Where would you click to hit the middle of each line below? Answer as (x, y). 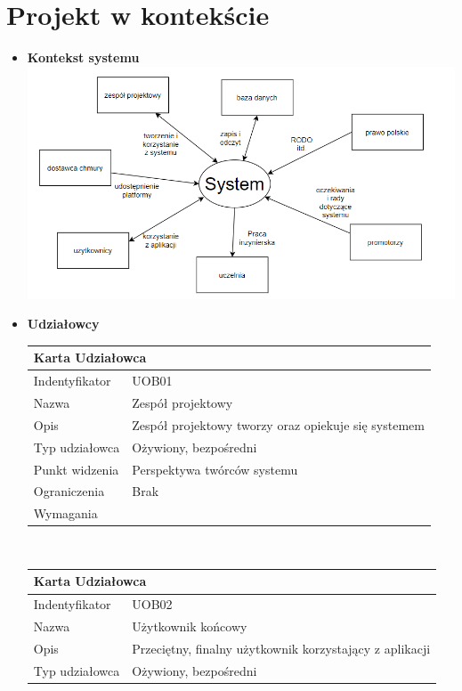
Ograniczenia (69, 491)
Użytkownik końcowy (190, 626)
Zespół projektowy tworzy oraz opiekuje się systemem (278, 424)
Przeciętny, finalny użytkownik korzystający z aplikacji (281, 648)
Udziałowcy (63, 324)
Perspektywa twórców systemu (215, 469)
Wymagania (65, 513)
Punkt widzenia (76, 469)
